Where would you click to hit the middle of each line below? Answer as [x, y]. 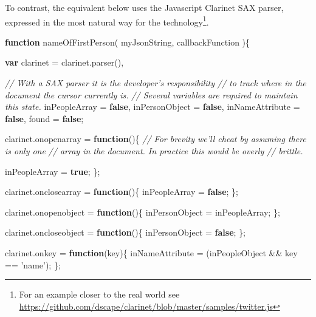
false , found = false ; [44, 118]
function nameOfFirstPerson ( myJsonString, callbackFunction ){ [128, 42]
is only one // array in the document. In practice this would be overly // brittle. [154, 151]
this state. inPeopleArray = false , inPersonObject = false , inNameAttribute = [153, 107]
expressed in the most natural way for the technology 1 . [107, 21]
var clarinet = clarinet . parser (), [64, 62]
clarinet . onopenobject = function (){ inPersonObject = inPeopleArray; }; [143, 212]
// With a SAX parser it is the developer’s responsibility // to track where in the [156, 83]
